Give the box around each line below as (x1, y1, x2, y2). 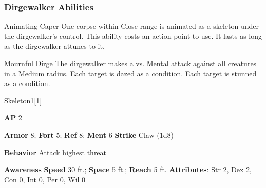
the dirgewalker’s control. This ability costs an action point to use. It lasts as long (4, 30, 262, 41)
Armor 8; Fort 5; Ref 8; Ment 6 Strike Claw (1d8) (4, 129, 174, 140)
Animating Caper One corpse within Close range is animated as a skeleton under (4, 20, 259, 31)
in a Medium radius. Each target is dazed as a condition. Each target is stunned (4, 68, 257, 78)
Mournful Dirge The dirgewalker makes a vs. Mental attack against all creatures (4, 58, 257, 68)
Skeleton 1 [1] (4, 95, 42, 106)
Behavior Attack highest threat (4, 147, 107, 157)
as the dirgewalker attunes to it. (4, 40, 105, 51)
